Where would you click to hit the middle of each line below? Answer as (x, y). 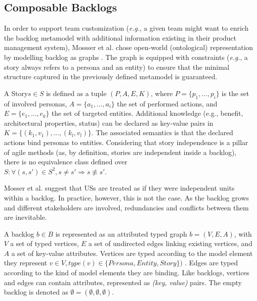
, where (162, 93)
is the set (235, 93)
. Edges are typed (211, 263)
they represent (26, 263)
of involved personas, (36, 103)
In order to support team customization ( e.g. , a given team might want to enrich (126, 28)
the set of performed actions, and (167, 103)
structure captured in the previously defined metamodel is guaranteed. (111, 76)
